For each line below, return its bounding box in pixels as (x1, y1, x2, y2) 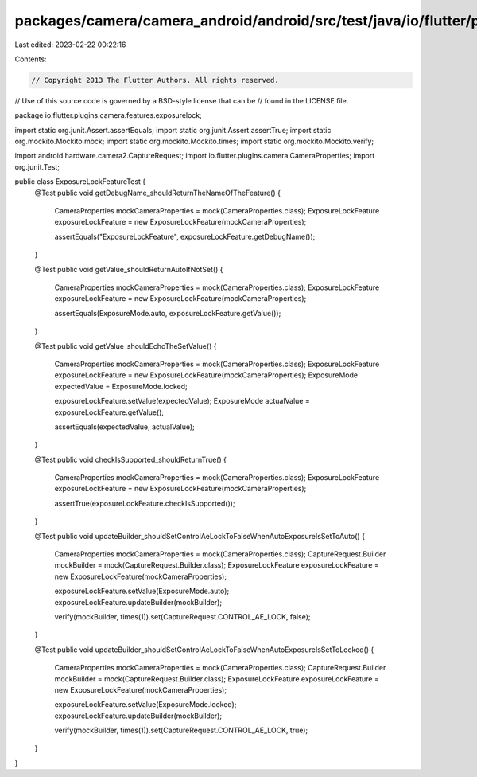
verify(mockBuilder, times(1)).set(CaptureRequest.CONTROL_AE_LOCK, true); (54, 725, 308, 736)
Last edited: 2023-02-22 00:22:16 (14, 40, 126, 49)
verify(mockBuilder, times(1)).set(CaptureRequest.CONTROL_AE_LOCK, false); (54, 611, 311, 621)
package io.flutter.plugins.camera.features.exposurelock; (14, 111, 203, 120)
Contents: (14, 54, 47, 64)
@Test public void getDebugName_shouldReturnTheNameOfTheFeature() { (34, 188, 281, 197)
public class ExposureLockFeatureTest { (14, 177, 146, 186)
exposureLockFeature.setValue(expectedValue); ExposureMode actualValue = (54, 396, 310, 406)
